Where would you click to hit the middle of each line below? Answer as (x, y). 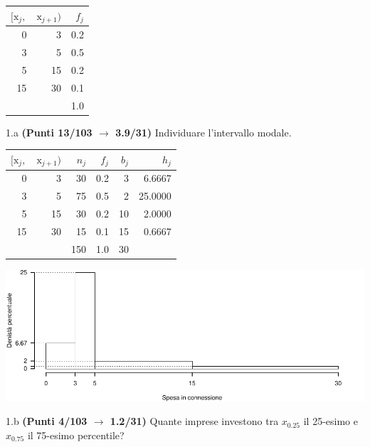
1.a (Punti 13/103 (49, 132)
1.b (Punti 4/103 (47, 421)
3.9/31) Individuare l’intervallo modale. (203, 132)
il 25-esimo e (331, 421)
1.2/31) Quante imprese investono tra (194, 421)
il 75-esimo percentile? (76, 435)
